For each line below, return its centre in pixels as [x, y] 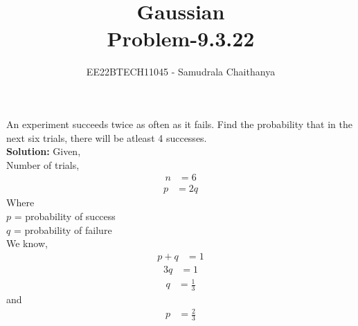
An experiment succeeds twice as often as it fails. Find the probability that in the [179, 124]
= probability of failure [63, 229]
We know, [27, 243]
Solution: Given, [44, 151]
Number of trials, [43, 164]
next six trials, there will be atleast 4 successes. [107, 137]
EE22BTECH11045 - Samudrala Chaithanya [181, 72]
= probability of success [65, 216]
